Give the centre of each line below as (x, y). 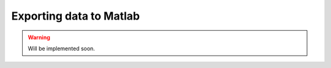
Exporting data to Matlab (76, 16)
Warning (39, 37)
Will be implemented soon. (61, 48)
